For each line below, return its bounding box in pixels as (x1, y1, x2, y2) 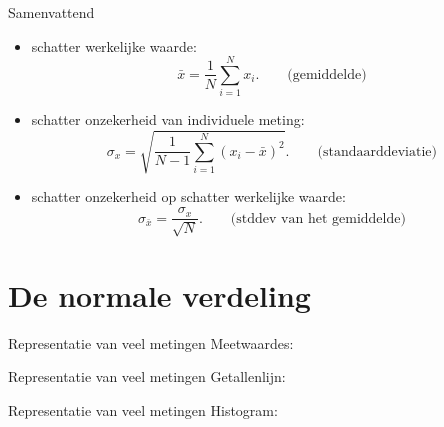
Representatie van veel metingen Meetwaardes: (8, 332, 294, 353)
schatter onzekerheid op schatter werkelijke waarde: (31, 186, 346, 207)
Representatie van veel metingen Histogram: (8, 399, 278, 420)
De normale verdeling (8, 274, 311, 315)
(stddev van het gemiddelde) (230, 211, 406, 226)
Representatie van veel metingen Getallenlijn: (8, 366, 286, 387)
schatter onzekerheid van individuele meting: (31, 109, 305, 130)
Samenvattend (8, 2, 95, 22)
